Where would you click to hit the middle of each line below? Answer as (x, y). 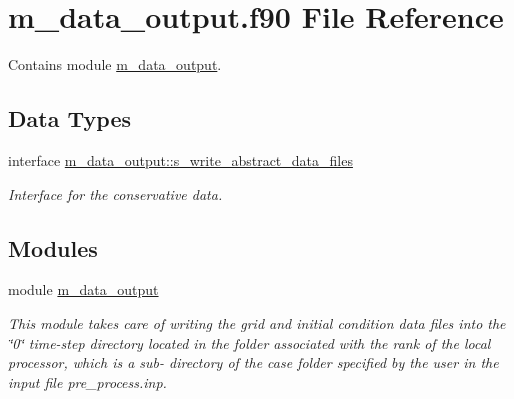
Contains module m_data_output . (115, 64)
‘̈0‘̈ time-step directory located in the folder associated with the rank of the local (249, 342)
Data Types (69, 118)
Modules (53, 247)
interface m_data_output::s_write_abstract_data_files (180, 159)
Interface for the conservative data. (115, 193)
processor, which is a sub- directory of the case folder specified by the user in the (253, 362)
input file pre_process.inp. (87, 381)
